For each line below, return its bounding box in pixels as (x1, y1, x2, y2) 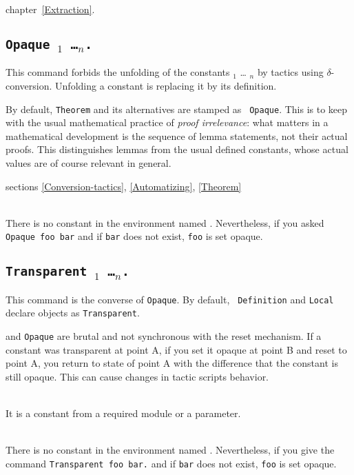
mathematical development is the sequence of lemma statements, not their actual (6, 128, 348, 143)
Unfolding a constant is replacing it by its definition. (55, 78, 277, 92)
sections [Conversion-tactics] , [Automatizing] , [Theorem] (6, 179, 242, 193)
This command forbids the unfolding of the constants (6, 65, 230, 79)
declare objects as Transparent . (6, 305, 140, 320)
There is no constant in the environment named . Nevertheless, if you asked (6, 215, 324, 230)
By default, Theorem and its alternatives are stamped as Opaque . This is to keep (6, 101, 348, 116)
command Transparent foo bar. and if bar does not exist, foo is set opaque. (6, 456, 337, 470)
